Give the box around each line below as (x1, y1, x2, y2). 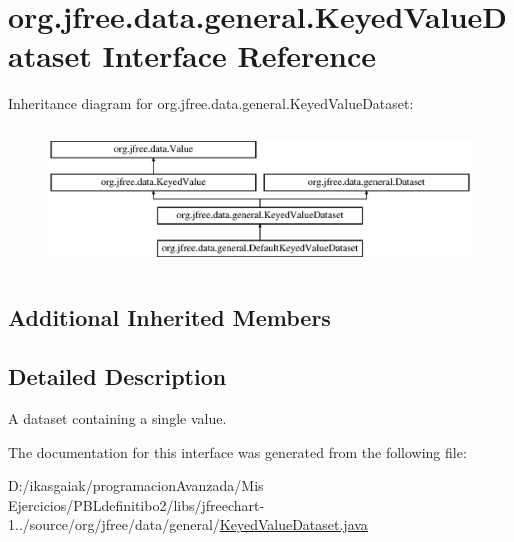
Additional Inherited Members (8, 302, 331, 333)
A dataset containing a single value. (8, 408, 227, 429)
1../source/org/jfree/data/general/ (8, 514, 220, 535)
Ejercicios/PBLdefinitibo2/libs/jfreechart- (8, 494, 265, 515)
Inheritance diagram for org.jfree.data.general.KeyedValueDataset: (8, 93, 414, 114)
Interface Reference (102, 35, 377, 76)
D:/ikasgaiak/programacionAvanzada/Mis (8, 475, 264, 496)
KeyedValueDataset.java (219, 514, 368, 535)
